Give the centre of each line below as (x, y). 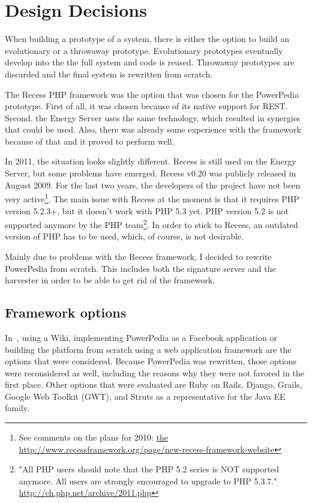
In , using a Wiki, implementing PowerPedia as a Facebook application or (141, 337)
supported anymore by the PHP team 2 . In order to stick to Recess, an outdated (151, 224)
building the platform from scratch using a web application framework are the (148, 349)
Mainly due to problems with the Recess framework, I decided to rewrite (138, 256)
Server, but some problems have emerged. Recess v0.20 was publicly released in (151, 173)
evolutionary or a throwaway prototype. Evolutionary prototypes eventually (144, 50)
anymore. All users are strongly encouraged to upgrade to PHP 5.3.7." (148, 480)
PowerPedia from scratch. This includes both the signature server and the (140, 268)
